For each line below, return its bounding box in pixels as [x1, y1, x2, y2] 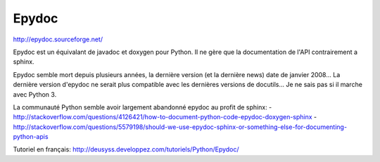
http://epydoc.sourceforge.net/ [13, 35, 103, 43]
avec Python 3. [13, 90, 57, 98]
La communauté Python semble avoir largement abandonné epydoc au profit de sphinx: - [13, 102, 272, 112]
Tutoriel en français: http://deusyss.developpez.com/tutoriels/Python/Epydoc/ [13, 145, 239, 154]
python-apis [13, 133, 49, 141]
